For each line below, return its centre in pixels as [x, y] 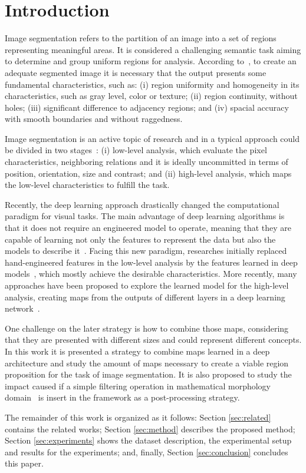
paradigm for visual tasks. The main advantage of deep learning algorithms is [145, 216]
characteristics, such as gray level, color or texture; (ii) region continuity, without [151, 96]
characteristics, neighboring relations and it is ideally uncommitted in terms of [147, 162]
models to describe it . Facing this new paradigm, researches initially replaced [146, 251]
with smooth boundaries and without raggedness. [94, 119]
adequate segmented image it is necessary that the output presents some [136, 72]
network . [22, 308]
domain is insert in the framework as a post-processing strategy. [122, 397]
